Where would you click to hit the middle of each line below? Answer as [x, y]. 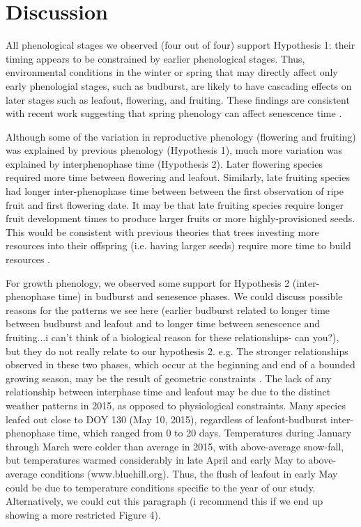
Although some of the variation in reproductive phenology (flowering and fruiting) [181, 136]
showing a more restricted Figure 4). [83, 514]
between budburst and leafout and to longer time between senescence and [163, 323]
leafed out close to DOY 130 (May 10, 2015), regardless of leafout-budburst [167, 419]
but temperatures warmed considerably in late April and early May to [155, 460]
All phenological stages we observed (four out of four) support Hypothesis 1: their [180, 45]
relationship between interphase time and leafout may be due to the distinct [168, 392]
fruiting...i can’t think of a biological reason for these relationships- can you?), [172, 337]
